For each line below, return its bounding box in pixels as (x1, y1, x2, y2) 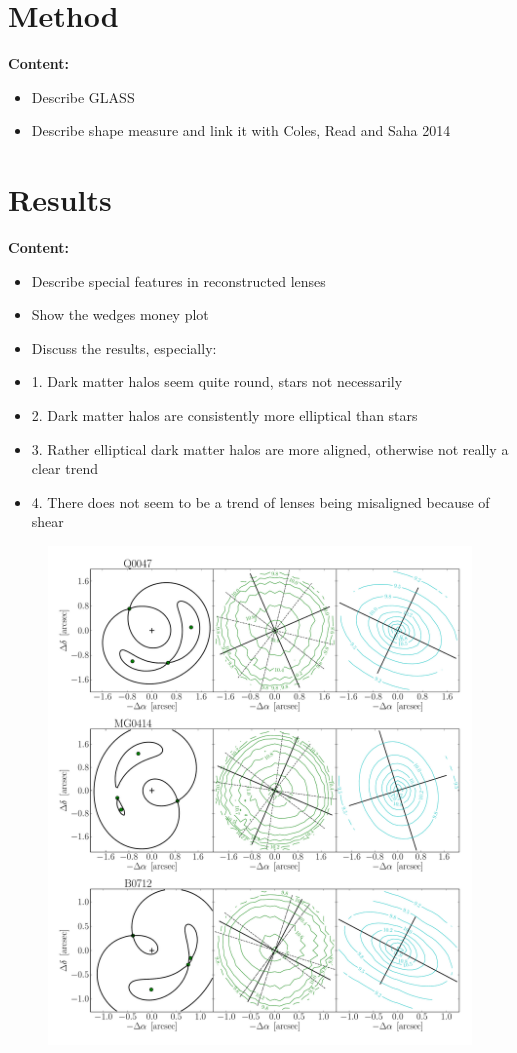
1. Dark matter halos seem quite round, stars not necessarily (31, 371, 403, 392)
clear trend (31, 458, 98, 479)
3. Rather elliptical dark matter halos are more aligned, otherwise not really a (31, 438, 509, 459)
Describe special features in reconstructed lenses (31, 270, 326, 291)
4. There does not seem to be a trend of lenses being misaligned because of (31, 491, 490, 512)
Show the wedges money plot (31, 304, 209, 325)
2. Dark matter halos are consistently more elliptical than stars (31, 405, 418, 425)
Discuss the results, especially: (31, 337, 217, 358)
